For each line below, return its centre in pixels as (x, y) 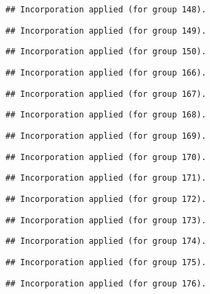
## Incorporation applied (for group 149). (106, 31)
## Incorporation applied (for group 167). (106, 94)
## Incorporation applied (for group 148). (106, 10)
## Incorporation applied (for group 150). (106, 52)
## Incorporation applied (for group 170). (106, 157)
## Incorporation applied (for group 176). (106, 283)
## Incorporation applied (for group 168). (106, 115)
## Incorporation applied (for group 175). (106, 262)
